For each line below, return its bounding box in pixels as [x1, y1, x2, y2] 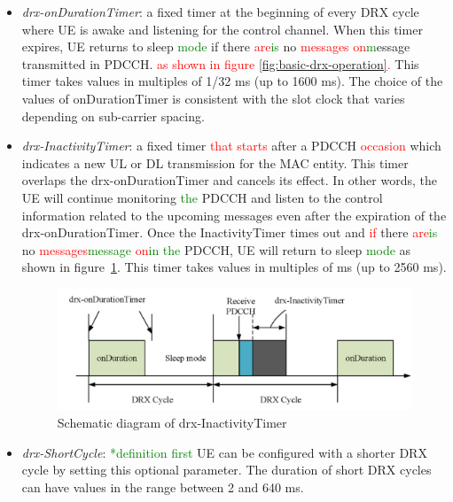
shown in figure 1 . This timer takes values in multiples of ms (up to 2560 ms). [21, 258, 447, 276]
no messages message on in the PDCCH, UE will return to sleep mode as [21, 240, 411, 259]
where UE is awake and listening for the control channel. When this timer [21, 19, 423, 38]
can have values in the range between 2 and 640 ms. [21, 477, 304, 496]
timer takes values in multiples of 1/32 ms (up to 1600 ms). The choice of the [21, 72, 443, 90]
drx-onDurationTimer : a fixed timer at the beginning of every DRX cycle [21, 3, 419, 20]
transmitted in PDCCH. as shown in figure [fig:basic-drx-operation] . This [21, 54, 419, 73]
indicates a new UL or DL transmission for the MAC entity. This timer [21, 153, 409, 172]
